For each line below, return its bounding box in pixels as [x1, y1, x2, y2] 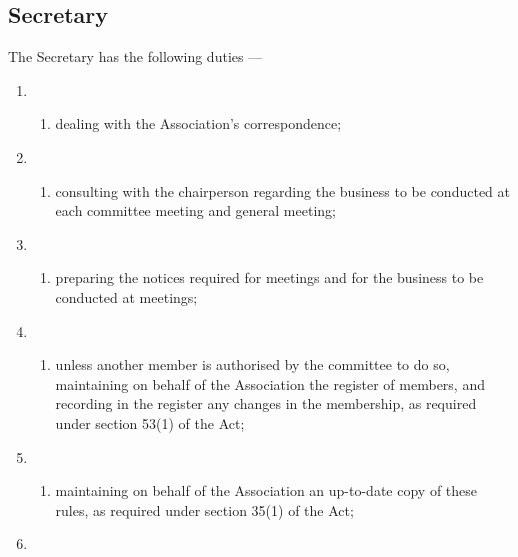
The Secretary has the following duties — [8, 46, 263, 67]
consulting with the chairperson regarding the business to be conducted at [55, 180, 510, 201]
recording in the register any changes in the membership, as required [55, 393, 477, 414]
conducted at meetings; [55, 286, 198, 307]
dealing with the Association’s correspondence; [55, 113, 342, 134]
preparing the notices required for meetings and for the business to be [55, 267, 484, 288]
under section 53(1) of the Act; [55, 412, 245, 433]
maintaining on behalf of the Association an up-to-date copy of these [55, 480, 478, 501]
